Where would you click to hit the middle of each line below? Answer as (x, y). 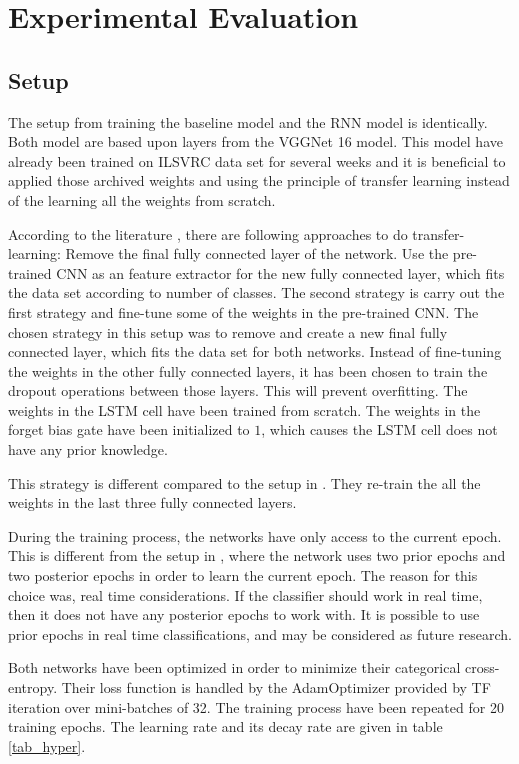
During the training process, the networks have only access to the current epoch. (255, 535)
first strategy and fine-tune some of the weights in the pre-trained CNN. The (243, 311)
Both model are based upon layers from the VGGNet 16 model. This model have (255, 141)
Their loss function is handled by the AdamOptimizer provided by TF (276, 687)
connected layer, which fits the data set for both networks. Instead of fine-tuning (255, 351)
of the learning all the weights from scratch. (142, 199)
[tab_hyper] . (47, 745)
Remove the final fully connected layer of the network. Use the (257, 253)
